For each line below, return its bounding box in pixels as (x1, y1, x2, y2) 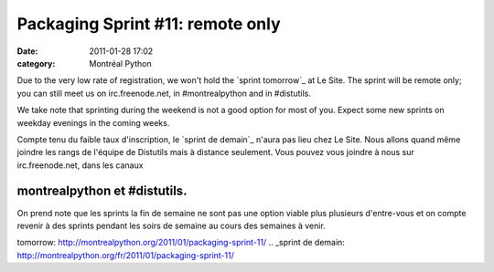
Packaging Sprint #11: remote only (16, 14, 281, 34)
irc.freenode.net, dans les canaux (16, 160, 144, 171)
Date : (16, 46, 38, 57)
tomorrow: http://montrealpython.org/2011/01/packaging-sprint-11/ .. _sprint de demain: (16, 237, 345, 248)
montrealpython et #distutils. (16, 183, 188, 199)
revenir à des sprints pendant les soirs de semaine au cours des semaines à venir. (16, 220, 327, 231)
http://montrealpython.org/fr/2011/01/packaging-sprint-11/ (16, 249, 235, 260)
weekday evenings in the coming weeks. (16, 117, 170, 128)
